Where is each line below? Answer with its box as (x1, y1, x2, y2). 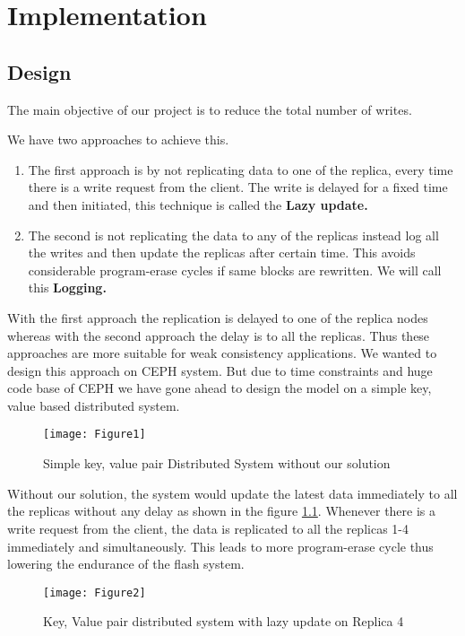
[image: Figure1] (43, 428, 146, 441)
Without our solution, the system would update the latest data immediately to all (7, 484, 458, 502)
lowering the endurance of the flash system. (7, 554, 245, 573)
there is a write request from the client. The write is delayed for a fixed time (28, 178, 448, 196)
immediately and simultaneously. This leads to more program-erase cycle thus (7, 536, 434, 555)
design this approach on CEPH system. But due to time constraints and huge (7, 361, 433, 379)
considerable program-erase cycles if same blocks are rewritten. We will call (28, 260, 442, 279)
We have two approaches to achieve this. (7, 130, 229, 149)
